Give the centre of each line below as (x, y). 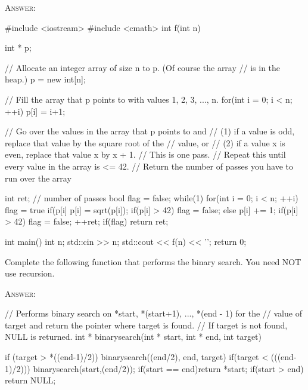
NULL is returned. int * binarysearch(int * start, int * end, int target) (133, 337)
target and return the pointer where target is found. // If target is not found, (146, 325)
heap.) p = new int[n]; (45, 79)
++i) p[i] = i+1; (35, 111)
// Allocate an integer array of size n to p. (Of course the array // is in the (143, 67)
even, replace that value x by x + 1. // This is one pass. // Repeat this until (145, 154)
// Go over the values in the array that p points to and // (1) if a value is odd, (150, 131)
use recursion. (30, 273)
